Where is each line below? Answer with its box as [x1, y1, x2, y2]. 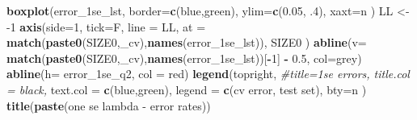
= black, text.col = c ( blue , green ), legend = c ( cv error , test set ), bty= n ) [6, 81, 367, 97]
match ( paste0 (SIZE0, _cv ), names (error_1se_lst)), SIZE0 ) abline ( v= [6, 34, 367, 51]
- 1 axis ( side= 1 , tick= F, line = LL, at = [6, 18, 206, 35]
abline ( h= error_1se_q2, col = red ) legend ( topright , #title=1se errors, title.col [6, 65, 410, 82]
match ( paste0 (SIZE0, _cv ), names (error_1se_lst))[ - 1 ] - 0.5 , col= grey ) [6, 49, 362, 66]
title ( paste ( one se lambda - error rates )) [6, 97, 211, 114]
